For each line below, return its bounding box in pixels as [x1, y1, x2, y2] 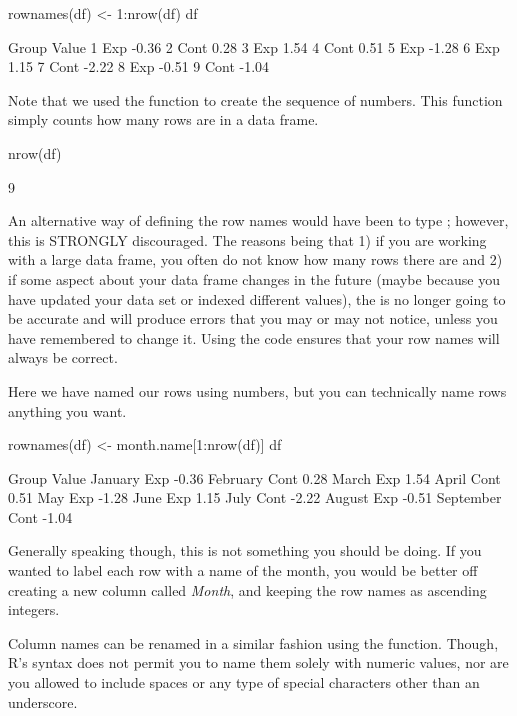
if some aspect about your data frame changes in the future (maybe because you [8, 268, 500, 289]
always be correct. [8, 347, 118, 368]
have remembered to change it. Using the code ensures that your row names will [8, 327, 500, 348]
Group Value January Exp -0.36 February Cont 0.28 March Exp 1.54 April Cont [8, 467, 501, 488]
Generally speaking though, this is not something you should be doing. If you [8, 540, 482, 561]
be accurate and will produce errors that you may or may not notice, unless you [8, 308, 498, 329]
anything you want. [8, 400, 127, 421]
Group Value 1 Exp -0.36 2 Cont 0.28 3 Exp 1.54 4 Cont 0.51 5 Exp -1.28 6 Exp [8, 36, 500, 57]
